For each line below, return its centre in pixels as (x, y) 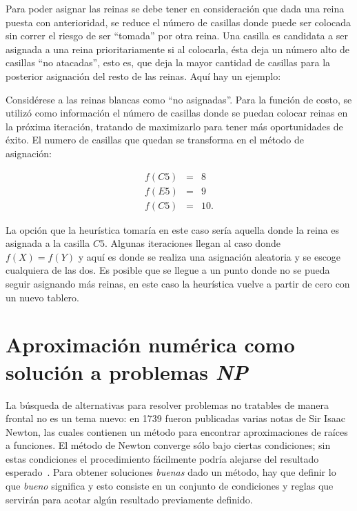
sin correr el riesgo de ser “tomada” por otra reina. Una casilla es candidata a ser (177, 36)
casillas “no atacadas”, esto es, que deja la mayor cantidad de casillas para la (168, 62)
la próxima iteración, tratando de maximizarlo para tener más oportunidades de (174, 126)
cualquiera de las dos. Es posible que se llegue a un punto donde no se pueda (168, 270)
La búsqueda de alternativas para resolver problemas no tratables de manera (167, 404)
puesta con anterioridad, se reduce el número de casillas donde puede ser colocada (178, 22)
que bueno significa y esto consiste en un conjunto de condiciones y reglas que (170, 486)
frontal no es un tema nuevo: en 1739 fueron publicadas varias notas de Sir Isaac (175, 418)
